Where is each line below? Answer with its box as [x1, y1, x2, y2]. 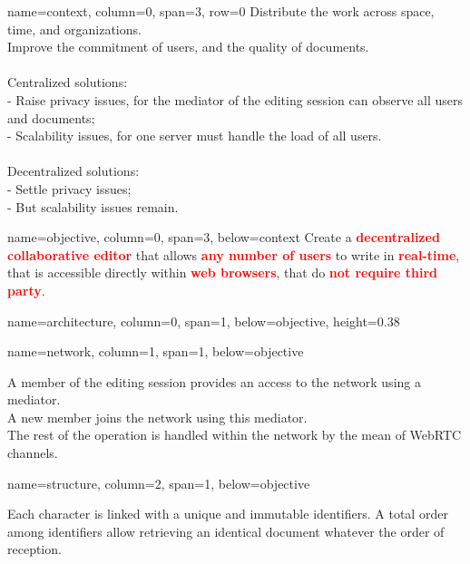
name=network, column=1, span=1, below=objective [7, 342, 304, 361]
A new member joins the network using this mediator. [7, 407, 308, 426]
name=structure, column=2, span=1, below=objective [7, 473, 310, 492]
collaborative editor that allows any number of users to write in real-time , [7, 245, 460, 264]
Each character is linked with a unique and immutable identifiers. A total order [7, 504, 448, 523]
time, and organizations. [7, 19, 142, 38]
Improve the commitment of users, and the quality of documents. [7, 37, 369, 56]
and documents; [7, 108, 95, 127]
